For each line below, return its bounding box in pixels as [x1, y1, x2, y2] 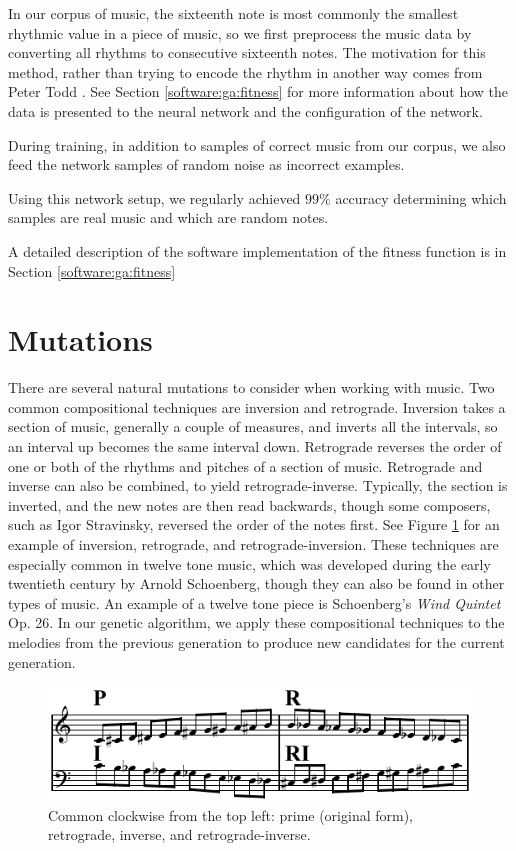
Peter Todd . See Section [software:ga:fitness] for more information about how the [8, 81, 508, 102]
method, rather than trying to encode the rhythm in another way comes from [8, 61, 483, 82]
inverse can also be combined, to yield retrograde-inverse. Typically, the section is [8, 475, 508, 496]
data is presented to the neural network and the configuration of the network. [8, 100, 483, 121]
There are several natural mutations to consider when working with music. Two [8, 377, 495, 398]
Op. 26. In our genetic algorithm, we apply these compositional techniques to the [8, 612, 505, 633]
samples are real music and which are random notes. [8, 207, 329, 228]
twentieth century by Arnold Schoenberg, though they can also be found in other [8, 573, 505, 594]
